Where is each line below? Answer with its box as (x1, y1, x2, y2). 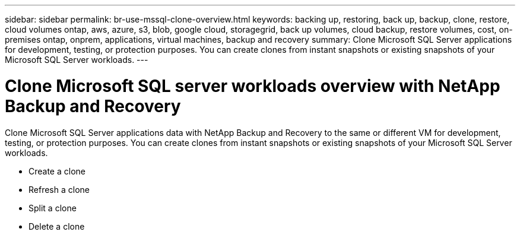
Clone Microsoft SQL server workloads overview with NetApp (5, 75, 500, 96)
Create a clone (28, 166, 85, 176)
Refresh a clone (28, 184, 90, 195)
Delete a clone (28, 221, 85, 231)
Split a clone (28, 202, 77, 213)
